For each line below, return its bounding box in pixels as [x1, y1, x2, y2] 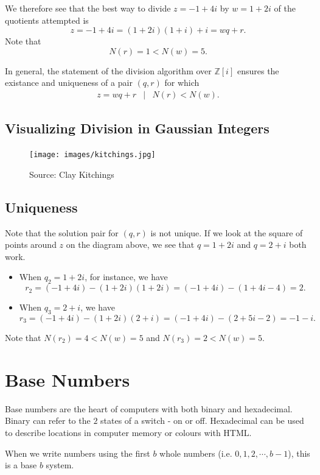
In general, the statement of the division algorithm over [5, 64, 212, 77]
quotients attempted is [5, 13, 89, 26]
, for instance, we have [85, 270, 168, 283]
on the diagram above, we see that [66, 238, 195, 251]
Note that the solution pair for [5, 226, 119, 239]
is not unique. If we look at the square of [150, 226, 303, 239]
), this [288, 446, 310, 459]
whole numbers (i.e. [159, 446, 232, 459]
